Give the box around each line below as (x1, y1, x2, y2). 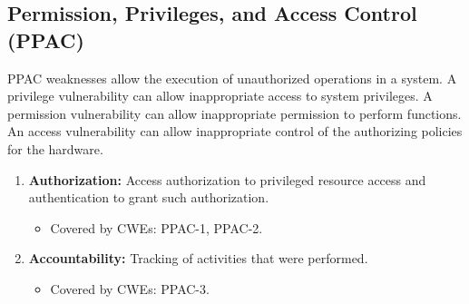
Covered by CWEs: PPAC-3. (50, 279, 210, 298)
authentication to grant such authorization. (28, 188, 269, 207)
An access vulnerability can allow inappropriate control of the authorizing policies (7, 122, 463, 141)
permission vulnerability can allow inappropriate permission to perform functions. (7, 103, 462, 123)
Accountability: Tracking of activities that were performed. (28, 249, 368, 268)
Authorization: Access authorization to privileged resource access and (28, 170, 426, 189)
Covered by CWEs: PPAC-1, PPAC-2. (50, 218, 263, 237)
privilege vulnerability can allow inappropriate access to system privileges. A (7, 86, 433, 105)
